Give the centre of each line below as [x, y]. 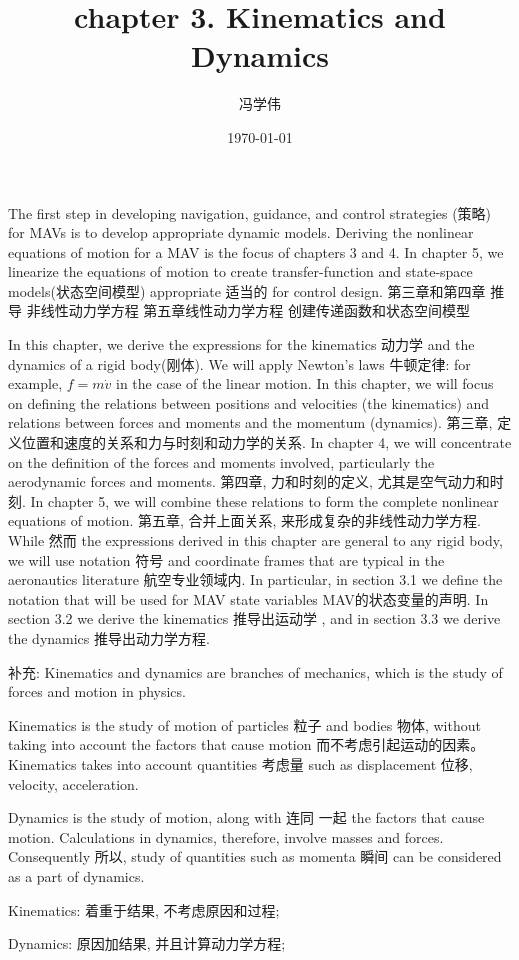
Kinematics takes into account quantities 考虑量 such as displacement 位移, [240, 763]
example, [35, 383]
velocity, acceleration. [73, 783]
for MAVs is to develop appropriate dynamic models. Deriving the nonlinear [241, 232]
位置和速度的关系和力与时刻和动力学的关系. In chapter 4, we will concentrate [266, 442]
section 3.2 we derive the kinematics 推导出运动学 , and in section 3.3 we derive [254, 618]
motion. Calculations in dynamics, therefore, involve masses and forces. [226, 836]
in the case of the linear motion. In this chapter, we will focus [305, 383]
